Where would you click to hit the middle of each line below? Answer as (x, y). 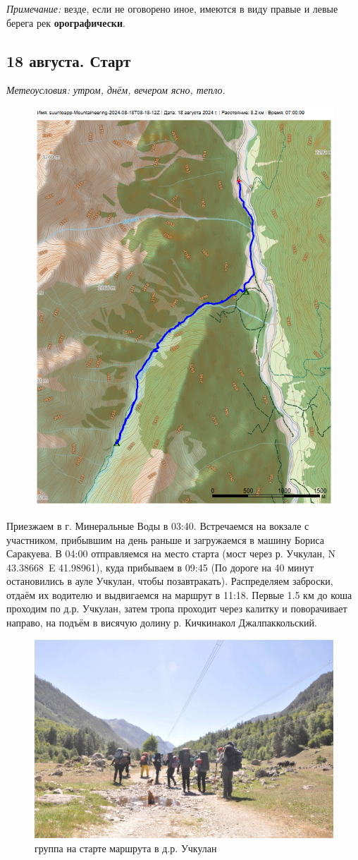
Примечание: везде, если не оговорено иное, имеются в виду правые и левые (172, 8)
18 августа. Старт (69, 60)
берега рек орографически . (66, 22)
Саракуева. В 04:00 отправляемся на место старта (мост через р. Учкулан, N (171, 553)
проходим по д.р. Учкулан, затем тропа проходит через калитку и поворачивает (177, 608)
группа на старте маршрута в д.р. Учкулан (126, 848)
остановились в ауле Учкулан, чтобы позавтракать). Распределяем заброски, (170, 581)
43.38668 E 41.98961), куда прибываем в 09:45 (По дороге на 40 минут (160, 567)
